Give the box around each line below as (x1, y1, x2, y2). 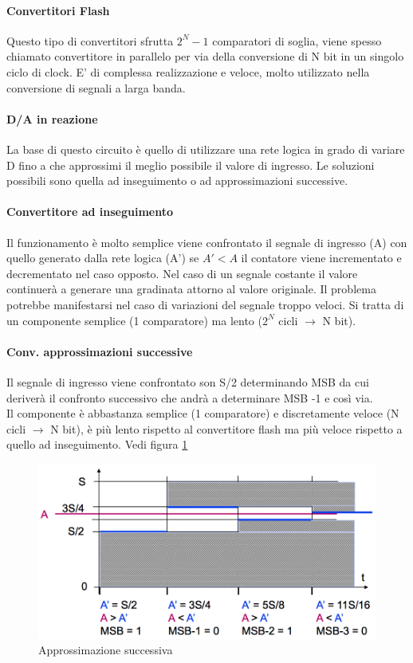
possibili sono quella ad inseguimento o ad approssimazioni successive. (6, 172, 348, 189)
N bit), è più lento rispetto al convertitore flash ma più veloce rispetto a (50, 420, 403, 437)
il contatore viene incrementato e (241, 249, 402, 266)
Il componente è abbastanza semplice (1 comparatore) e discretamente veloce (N (6, 405, 399, 422)
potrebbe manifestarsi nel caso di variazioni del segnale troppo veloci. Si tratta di (6, 296, 404, 312)
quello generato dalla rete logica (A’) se (6, 249, 199, 266)
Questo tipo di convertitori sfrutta (6, 32, 174, 49)
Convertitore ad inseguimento (6, 203, 173, 220)
